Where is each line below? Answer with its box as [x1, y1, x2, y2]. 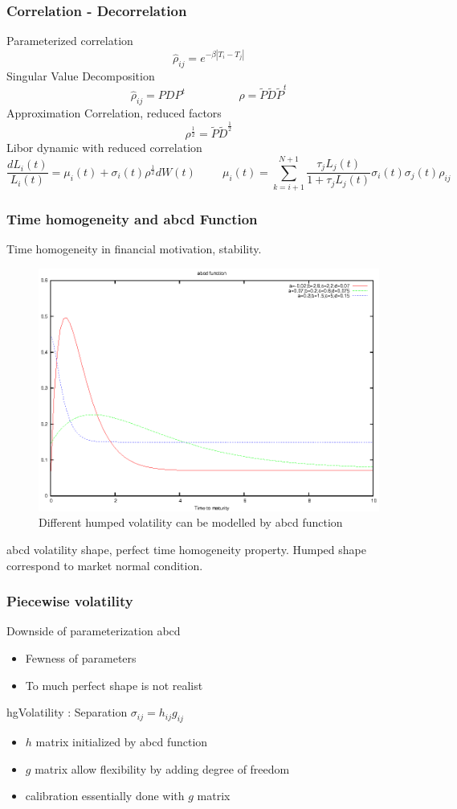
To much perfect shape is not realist [25, 676, 203, 693]
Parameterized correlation [6, 32, 133, 49]
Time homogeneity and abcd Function [6, 209, 258, 229]
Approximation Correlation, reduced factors [6, 105, 222, 121]
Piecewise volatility [6, 591, 133, 611]
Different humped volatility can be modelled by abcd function [39, 514, 343, 531]
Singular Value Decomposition [6, 68, 155, 84]
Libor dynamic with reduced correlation [6, 139, 202, 156]
